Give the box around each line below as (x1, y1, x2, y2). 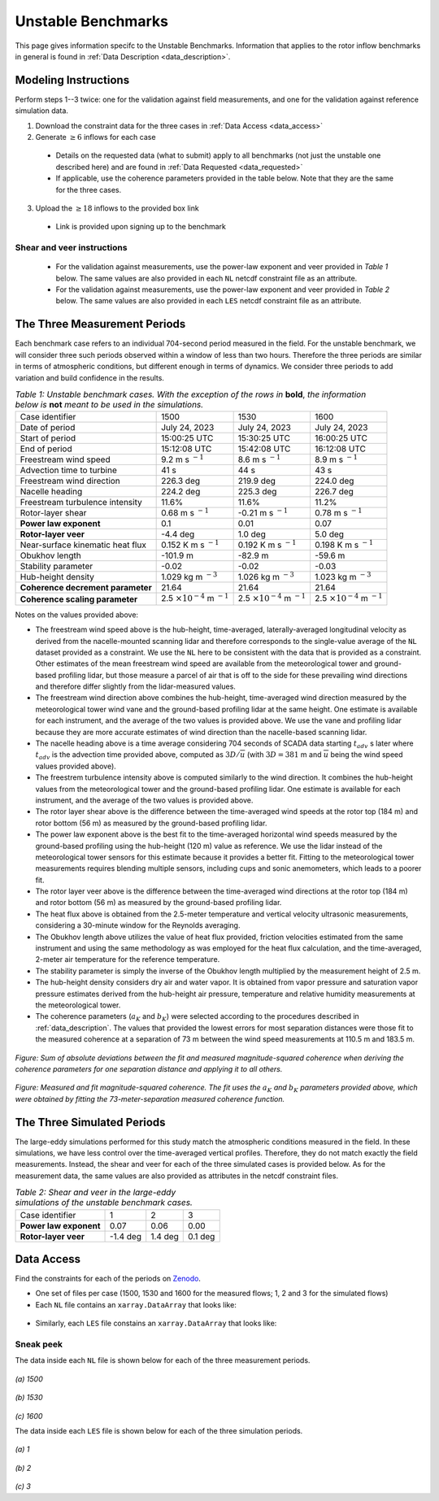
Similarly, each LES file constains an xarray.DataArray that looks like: (35, 1318, 277, 1329)
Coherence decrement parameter (20, 582, 152, 594)
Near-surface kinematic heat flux (20, 539, 146, 550)
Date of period (20, 422, 76, 433)
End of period (20, 443, 72, 455)
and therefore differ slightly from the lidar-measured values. (35, 681, 236, 691)
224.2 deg (161, 486, 201, 498)
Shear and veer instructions (15, 242, 128, 254)
